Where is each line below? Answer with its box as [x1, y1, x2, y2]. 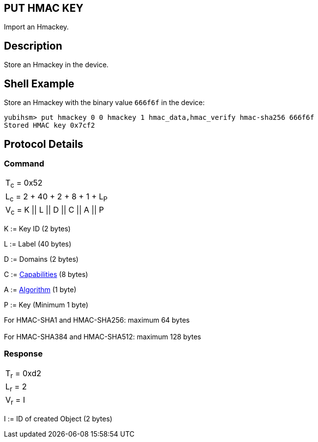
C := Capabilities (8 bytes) [4, 270, 88, 278]
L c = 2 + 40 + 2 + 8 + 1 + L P [5, 191, 108, 203]
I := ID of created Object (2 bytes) [4, 414, 112, 423]
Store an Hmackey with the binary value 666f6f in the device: [4, 98, 205, 107]
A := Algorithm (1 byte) [4, 285, 77, 294]
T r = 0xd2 [5, 368, 41, 380]
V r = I [5, 395, 25, 407]
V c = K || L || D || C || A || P [5, 204, 104, 216]
